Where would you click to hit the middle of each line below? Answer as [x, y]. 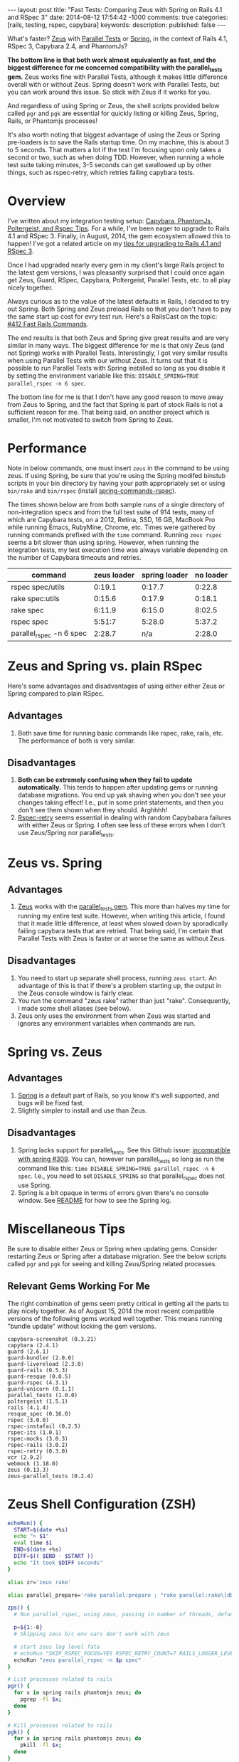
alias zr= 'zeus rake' [39, 1582]
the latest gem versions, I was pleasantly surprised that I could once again [116, 272]
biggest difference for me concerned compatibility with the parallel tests [115, 68]
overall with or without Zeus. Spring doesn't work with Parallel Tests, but [113, 84]
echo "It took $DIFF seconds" [58, 1563]
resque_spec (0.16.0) [39, 1413]
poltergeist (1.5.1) [38, 1401]
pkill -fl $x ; [41, 1745]
